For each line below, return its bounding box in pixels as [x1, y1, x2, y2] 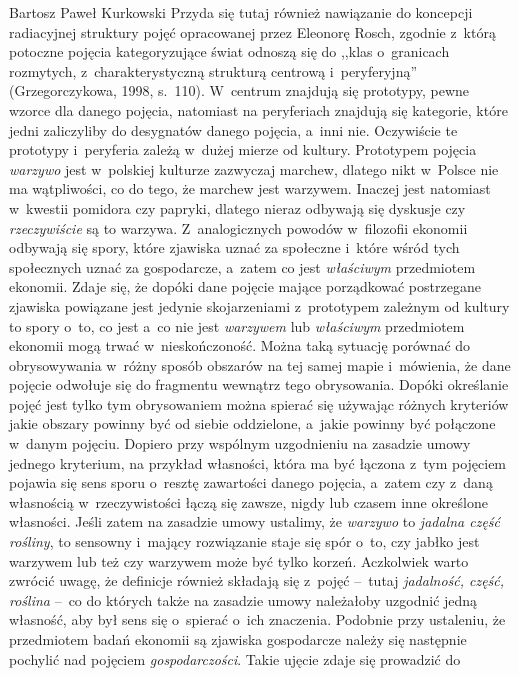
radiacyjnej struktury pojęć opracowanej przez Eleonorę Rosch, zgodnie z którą [9, 21, 496, 42]
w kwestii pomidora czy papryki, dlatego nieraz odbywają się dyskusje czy [9, 197, 466, 218]
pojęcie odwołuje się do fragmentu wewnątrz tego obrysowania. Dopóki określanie [9, 374, 509, 395]
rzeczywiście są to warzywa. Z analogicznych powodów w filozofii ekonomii [9, 217, 468, 238]
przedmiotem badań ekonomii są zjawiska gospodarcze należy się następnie [9, 629, 467, 649]
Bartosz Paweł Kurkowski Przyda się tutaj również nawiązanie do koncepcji [9, 2, 473, 22]
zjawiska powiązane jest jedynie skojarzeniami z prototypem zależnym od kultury [9, 295, 510, 316]
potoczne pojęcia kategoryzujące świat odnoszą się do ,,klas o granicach [9, 41, 450, 62]
